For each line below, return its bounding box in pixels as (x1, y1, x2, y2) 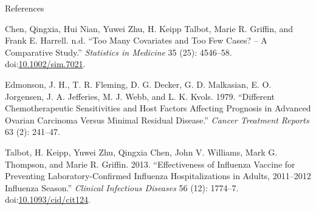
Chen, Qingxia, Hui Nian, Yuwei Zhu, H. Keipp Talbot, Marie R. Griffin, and (5, 22, 294, 34)
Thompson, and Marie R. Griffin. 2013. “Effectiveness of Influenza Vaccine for (5, 157, 295, 170)
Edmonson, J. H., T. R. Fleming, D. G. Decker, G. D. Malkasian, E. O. (5, 77, 272, 90)
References (5, 2, 44, 14)
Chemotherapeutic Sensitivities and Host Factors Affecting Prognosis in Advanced (5, 102, 311, 114)
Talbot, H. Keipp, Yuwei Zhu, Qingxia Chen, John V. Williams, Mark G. (5, 145, 278, 158)
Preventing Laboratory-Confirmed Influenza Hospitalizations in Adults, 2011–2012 (5, 169, 311, 182)
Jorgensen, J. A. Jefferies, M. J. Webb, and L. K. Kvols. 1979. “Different (5, 90, 275, 102)
